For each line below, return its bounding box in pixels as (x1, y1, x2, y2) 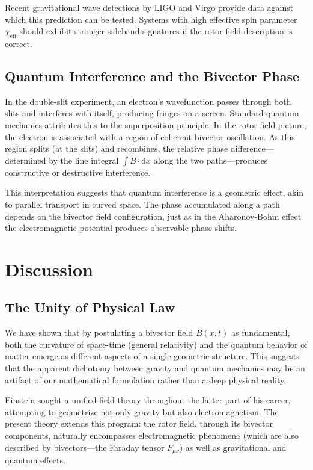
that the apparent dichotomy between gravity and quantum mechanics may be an (5, 362, 305, 374)
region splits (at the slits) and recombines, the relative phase (5, 142, 228, 155)
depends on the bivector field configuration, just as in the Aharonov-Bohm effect (5, 209, 302, 222)
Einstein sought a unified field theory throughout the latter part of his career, (5, 394, 291, 406)
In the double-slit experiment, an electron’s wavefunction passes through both (5, 94, 291, 107)
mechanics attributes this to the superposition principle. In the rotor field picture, (5, 118, 306, 131)
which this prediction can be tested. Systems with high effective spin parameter (5, 13, 297, 25)
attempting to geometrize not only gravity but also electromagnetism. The (5, 405, 279, 418)
